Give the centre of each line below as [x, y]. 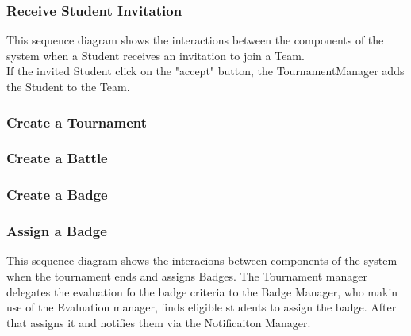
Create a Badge [57, 195]
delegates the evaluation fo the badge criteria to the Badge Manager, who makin [202, 291]
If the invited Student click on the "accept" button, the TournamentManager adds [205, 71]
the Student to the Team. [68, 86]
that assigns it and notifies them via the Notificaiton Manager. [159, 322]
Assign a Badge [57, 231]
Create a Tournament [77, 122]
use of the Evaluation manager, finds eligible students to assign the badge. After [202, 307]
